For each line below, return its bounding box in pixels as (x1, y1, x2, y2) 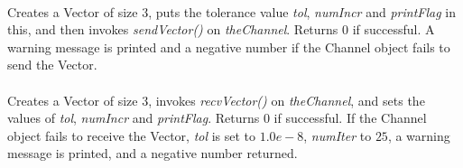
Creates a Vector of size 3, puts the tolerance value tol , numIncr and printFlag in (7, 2, 456, 21)
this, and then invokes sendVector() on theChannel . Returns (7, 20, 338, 39)
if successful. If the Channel (273, 108, 427, 127)
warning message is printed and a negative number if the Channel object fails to (7, 37, 450, 56)
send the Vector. (7, 55, 97, 74)
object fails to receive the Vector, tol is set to (7, 126, 256, 145)
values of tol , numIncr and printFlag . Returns (7, 108, 260, 127)
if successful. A (352, 20, 435, 39)
